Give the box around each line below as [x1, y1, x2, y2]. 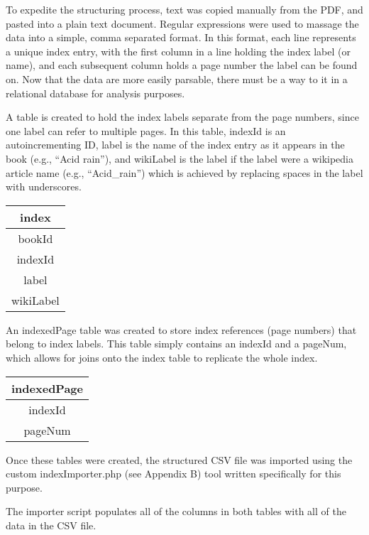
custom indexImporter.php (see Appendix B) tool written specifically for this [6, 466, 341, 481]
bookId [18, 229, 53, 247]
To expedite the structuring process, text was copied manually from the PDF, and [6, 2, 363, 16]
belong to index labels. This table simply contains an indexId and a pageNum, [6, 336, 347, 351]
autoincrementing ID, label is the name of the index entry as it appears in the [6, 137, 345, 152]
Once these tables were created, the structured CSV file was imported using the [6, 452, 353, 467]
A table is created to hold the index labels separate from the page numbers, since [6, 109, 359, 124]
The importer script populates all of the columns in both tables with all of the [6, 504, 346, 519]
